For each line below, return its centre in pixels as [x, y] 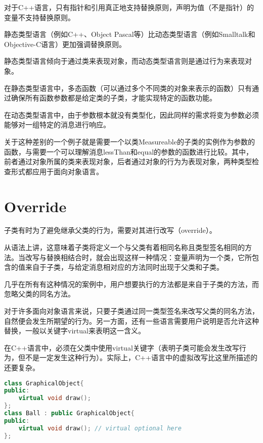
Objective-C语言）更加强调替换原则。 [65, 44]
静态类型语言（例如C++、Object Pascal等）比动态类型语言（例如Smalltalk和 [130, 34]
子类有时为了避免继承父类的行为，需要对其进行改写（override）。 [110, 230]
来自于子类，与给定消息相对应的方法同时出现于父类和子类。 [124, 267]
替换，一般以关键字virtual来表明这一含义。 [75, 331]
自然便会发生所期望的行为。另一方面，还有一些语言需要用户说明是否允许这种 [131, 321]
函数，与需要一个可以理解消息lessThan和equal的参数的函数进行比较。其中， [129, 151]
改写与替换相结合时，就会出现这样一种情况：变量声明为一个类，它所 [138, 257]
